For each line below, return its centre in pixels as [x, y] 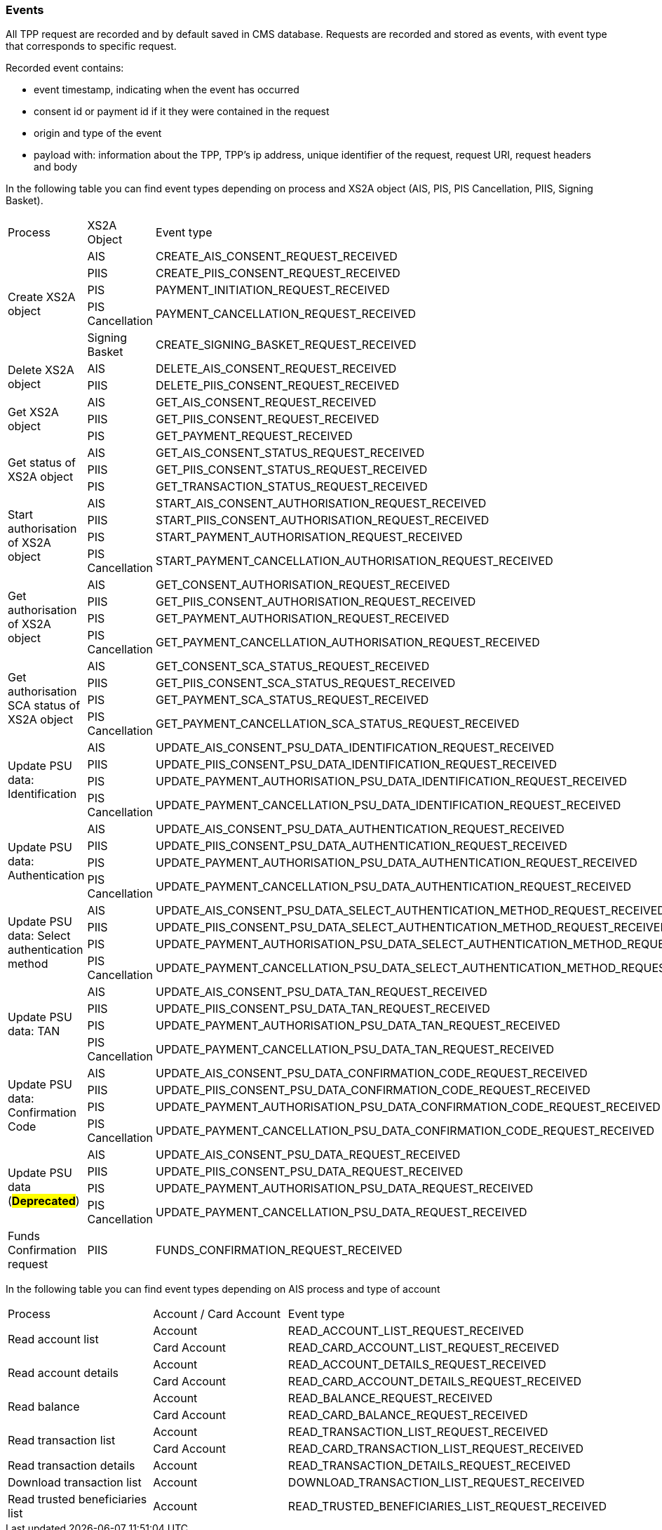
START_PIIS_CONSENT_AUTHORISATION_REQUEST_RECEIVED [323, 520]
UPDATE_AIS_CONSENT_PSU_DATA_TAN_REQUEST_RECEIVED [322, 992]
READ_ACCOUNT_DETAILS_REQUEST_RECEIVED [417, 1365]
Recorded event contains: [65, 68]
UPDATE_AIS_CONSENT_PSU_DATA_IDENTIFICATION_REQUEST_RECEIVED [355, 748]
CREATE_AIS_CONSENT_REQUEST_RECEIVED [277, 257]
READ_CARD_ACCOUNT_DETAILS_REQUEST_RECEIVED [435, 1382]
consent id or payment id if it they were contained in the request [182, 112]
